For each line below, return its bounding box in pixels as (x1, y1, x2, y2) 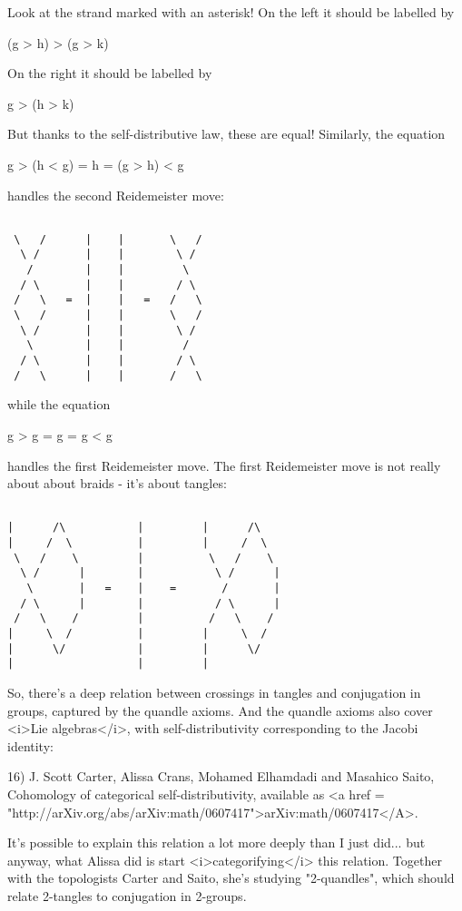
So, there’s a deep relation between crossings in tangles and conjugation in (7, 682, 421, 701)
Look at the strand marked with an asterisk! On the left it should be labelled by (7, 3, 455, 21)
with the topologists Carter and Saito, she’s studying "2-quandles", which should (7, 868, 455, 887)
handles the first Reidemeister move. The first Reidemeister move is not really (7, 455, 441, 475)
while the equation (7, 395, 111, 414)
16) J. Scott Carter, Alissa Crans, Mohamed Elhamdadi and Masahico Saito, (7, 767, 435, 786)
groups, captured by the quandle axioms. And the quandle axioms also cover (7, 700, 433, 720)
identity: (7, 736, 54, 755)
